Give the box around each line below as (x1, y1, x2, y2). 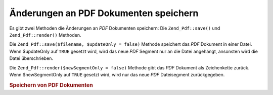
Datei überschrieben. (9, 55, 53, 61)
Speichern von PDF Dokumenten (9, 81, 93, 88)
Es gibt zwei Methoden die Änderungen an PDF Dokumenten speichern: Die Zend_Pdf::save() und (9, 25, 220, 31)
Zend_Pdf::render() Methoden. (9, 32, 81, 38)
